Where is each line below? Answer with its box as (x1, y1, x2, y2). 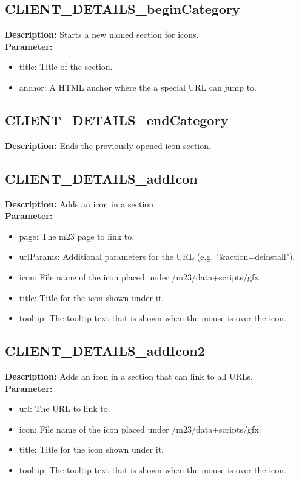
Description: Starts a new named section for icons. (5, 28, 199, 41)
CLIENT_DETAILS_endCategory (5, 110, 229, 129)
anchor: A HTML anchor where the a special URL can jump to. (19, 80, 257, 93)
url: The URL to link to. (19, 402, 110, 415)
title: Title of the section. (19, 60, 113, 73)
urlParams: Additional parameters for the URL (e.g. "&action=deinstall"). (19, 250, 295, 263)
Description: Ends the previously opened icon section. (5, 139, 211, 151)
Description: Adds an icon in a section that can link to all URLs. (5, 369, 253, 382)
